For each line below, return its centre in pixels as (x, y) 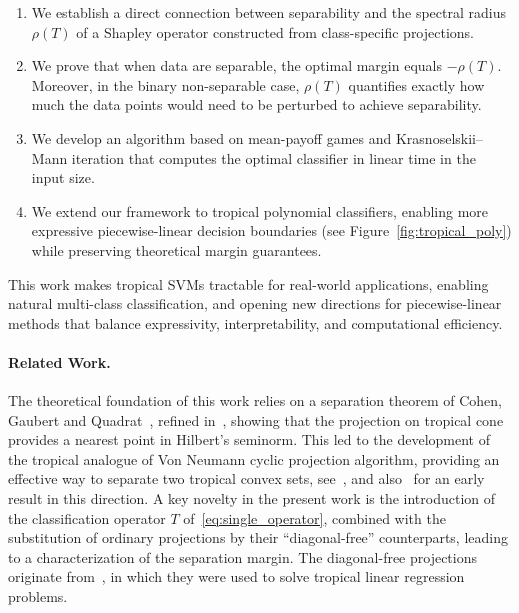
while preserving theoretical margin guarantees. (176, 249)
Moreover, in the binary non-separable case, (165, 84)
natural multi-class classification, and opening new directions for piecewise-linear (255, 303)
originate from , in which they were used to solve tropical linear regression (236, 576)
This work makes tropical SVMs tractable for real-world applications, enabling (248, 283)
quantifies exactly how (416, 84)
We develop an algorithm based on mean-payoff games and (211, 137)
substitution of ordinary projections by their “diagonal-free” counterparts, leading (258, 537)
